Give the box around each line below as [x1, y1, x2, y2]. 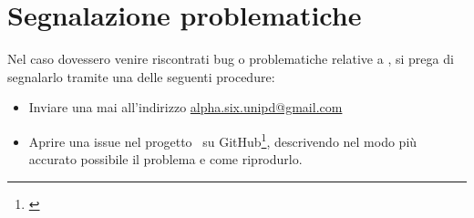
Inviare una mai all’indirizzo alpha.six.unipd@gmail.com [28, 98, 343, 117]
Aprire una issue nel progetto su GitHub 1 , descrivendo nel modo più [28, 129, 417, 151]
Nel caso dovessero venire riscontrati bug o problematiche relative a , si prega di [7, 49, 454, 68]
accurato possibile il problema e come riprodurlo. [28, 150, 303, 169]
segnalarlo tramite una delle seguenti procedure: [7, 67, 275, 86]
